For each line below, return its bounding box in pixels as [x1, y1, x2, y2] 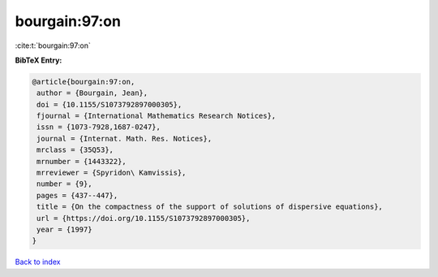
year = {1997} [36, 225, 92, 234]
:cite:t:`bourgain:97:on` [15, 41, 91, 50]
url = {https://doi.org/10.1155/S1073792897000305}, [36, 214, 251, 223]
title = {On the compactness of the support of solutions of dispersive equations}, [36, 202, 383, 211]
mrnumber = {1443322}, [36, 157, 127, 166]
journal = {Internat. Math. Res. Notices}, [36, 134, 213, 143]
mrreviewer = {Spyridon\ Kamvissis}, [36, 168, 187, 178]
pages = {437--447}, [36, 191, 118, 200]
